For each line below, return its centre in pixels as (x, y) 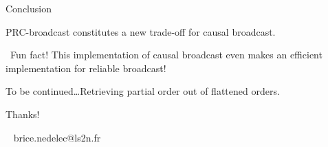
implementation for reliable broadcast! (86, 68)
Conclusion (29, 8)
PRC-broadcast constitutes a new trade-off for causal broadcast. (141, 31)
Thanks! (23, 114)
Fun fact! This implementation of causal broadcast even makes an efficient (166, 55)
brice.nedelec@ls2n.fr (57, 137)
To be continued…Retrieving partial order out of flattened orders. (143, 91)
